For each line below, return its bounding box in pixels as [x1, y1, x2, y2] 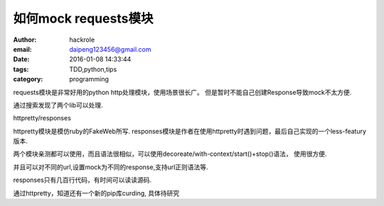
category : [13, 75, 43, 84]
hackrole [69, 35, 95, 44]
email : [13, 45, 32, 53]
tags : [13, 64, 29, 74]
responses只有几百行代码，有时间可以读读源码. [13, 176, 152, 184]
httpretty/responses [13, 114, 71, 122]
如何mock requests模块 [13, 11, 154, 26]
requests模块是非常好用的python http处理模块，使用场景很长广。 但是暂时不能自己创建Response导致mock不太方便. [13, 88, 352, 96]
